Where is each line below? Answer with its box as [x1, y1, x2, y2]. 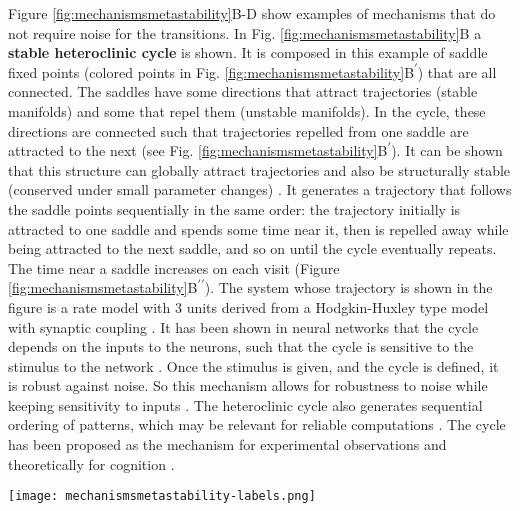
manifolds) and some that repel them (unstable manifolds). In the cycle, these [8, 100, 486, 121]
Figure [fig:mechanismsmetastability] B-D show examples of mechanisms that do [8, 3, 496, 23]
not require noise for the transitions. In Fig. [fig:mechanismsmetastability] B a [8, 22, 482, 43]
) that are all [417, 61, 497, 82]
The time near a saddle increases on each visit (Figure [8, 257, 340, 278]
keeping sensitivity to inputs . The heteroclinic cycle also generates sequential [8, 394, 483, 415]
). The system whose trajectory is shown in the [204, 277, 493, 298]
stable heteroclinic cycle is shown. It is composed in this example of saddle [8, 42, 488, 63]
